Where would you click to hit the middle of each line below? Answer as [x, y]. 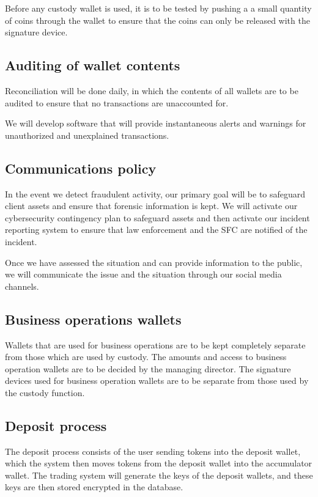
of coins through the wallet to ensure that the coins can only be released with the [157, 20]
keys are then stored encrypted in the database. [94, 487]
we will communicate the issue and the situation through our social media [143, 274]
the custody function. [45, 392]
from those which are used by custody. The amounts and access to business [146, 357]
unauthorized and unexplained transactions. [87, 135]
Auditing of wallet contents [93, 65]
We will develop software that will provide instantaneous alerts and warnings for [156, 123]
